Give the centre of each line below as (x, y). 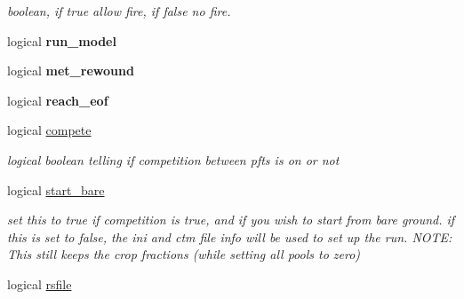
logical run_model (62, 40)
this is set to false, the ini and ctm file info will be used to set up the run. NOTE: (230, 236)
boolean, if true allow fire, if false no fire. (119, 11)
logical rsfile (40, 283)
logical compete (49, 130)
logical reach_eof (58, 100)
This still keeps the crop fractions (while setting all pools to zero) (184, 254)
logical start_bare (56, 189)
